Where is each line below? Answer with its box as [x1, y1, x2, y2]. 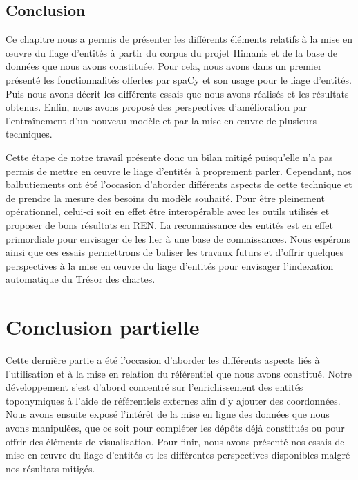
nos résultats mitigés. [6, 461, 95, 475]
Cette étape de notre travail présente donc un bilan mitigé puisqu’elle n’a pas [6, 149, 333, 164]
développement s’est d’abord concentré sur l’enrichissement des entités [6, 380, 303, 394]
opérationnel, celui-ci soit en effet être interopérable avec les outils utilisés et [6, 204, 330, 219]
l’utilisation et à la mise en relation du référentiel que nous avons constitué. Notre [6, 366, 352, 380]
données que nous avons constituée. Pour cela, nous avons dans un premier [6, 59, 322, 73]
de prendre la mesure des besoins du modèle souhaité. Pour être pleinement [6, 190, 325, 205]
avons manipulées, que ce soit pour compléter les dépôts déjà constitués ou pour [6, 420, 345, 434]
